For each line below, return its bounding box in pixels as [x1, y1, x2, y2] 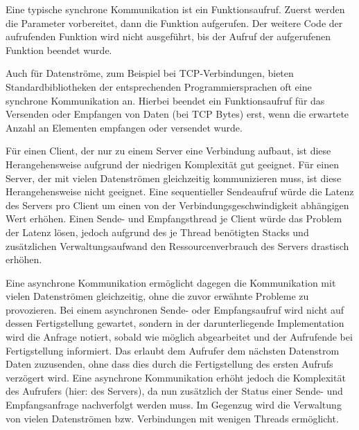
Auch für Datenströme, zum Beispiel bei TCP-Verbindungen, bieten [6, 66, 294, 80]
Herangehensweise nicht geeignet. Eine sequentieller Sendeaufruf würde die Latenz [6, 184, 354, 199]
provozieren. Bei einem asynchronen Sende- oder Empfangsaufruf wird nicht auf [6, 302, 344, 316]
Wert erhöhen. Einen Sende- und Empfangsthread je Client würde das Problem [6, 211, 342, 226]
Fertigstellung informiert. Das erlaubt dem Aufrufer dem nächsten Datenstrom [6, 343, 340, 357]
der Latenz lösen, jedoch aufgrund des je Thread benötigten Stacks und [6, 224, 309, 239]
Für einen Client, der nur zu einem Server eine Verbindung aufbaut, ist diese [6, 143, 331, 158]
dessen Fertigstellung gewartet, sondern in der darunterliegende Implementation [6, 316, 344, 330]
